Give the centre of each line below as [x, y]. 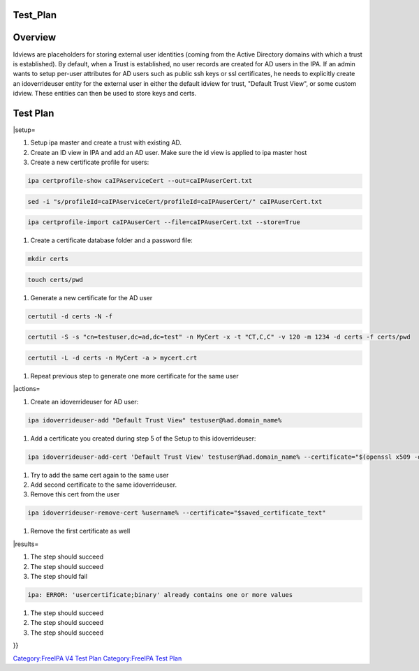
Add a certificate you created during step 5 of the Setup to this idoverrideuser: [143, 438]
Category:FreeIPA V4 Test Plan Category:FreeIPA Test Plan [97, 658]
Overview [35, 37]
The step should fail [59, 576]
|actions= [27, 389]
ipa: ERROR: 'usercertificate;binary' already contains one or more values [160, 595]
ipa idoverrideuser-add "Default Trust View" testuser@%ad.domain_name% [155, 420]
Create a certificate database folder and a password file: [112, 240]
